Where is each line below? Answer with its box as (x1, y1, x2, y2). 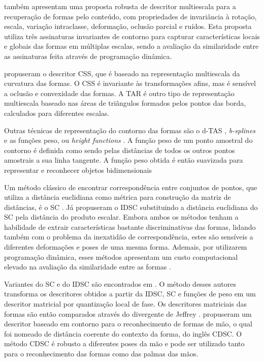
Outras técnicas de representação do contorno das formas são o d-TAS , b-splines (4, 125, 256, 135)
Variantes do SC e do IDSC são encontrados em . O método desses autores (4, 278, 236, 289)
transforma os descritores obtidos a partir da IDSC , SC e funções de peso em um (4, 288, 256, 299)
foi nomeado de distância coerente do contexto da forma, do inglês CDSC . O (4, 328, 242, 339)
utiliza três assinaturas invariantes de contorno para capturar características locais (4, 31, 260, 41)
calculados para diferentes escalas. (4, 107, 110, 118)
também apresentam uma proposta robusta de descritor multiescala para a (4, 1, 236, 11)
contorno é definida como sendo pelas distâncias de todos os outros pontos (4, 144, 235, 155)
